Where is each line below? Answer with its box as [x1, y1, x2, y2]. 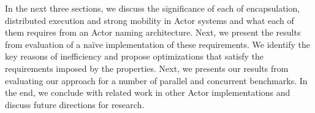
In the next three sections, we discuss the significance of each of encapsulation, [5, 2, 300, 14]
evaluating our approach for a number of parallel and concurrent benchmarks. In [5, 74, 308, 87]
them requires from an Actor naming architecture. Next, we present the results [5, 26, 301, 39]
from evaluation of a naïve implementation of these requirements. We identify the [5, 37, 311, 50]
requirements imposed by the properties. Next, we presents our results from [5, 61, 289, 74]
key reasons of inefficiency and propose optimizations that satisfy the [5, 50, 264, 63]
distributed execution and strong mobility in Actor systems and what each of [5, 14, 294, 26]
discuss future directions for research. [5, 98, 145, 111]
